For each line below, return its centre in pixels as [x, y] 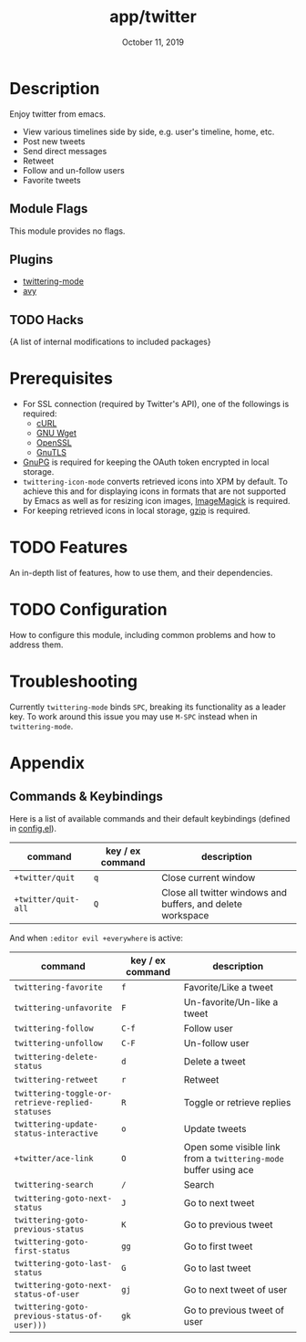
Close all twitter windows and [224, 892]
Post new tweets [54, 141]
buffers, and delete [202, 904]
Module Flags [49, 209]
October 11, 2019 [153, 42]
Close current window [208, 877]
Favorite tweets [51, 180]
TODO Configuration [88, 610]
